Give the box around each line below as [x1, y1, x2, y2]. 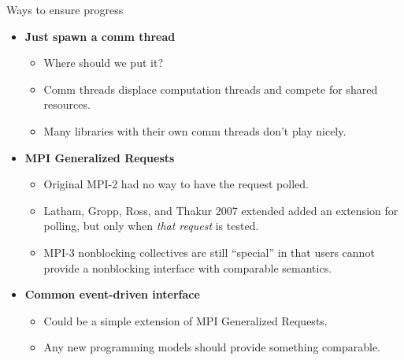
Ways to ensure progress [6, 2, 124, 17]
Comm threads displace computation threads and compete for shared [43, 80, 378, 97]
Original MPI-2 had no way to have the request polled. [43, 176, 309, 192]
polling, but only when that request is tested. [43, 217, 259, 234]
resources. [43, 96, 91, 113]
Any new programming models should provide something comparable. [43, 339, 380, 355]
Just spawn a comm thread [24, 28, 176, 44]
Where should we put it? [43, 54, 163, 71]
